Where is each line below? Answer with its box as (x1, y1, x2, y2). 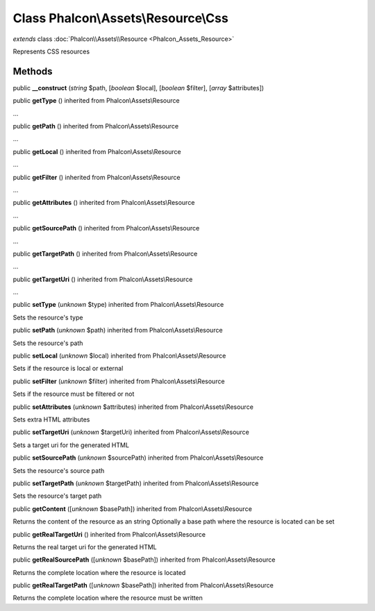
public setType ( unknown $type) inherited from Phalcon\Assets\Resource (12, 301, 224, 309)
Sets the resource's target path (12, 492, 102, 500)
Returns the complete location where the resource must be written (12, 594, 203, 602)
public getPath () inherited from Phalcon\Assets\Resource (12, 122, 179, 131)
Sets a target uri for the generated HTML (12, 441, 130, 449)
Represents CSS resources (12, 47, 90, 56)
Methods (12, 65, 53, 77)
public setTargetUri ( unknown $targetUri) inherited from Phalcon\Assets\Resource (12, 428, 250, 437)
